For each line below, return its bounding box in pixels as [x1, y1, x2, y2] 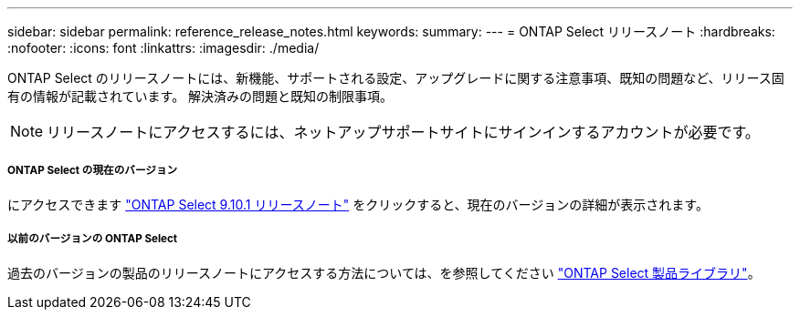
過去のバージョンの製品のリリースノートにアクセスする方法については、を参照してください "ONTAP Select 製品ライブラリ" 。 [7, 264, 761, 281]
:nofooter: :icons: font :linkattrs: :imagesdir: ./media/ [7, 40, 320, 56]
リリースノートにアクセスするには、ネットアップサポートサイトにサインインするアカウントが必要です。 [47, 123, 760, 141]
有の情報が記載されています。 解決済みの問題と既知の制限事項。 [7, 88, 394, 104]
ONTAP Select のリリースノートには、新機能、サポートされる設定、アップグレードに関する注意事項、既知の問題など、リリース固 [7, 70, 784, 86]
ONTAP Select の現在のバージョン [7, 164, 178, 178]
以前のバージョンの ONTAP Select [7, 232, 178, 246]
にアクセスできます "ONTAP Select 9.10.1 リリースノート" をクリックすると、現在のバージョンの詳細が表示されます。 [7, 196, 709, 212]
